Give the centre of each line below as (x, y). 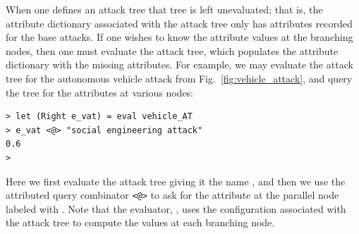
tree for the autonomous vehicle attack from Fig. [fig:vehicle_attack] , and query (179, 78)
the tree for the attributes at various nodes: (99, 92)
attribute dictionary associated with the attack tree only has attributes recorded (179, 23)
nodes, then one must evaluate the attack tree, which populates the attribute (172, 50)
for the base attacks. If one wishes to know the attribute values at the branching (179, 37)
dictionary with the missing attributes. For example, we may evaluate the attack (179, 64)
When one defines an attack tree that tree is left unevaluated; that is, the (164, 9)
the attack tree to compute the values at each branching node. (140, 222)
